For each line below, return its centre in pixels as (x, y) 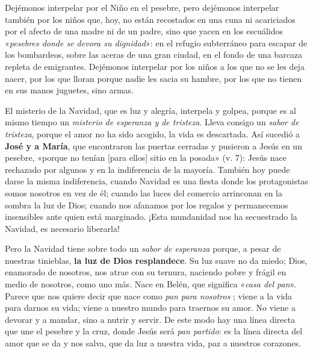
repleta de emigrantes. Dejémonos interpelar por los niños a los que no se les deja (155, 66)
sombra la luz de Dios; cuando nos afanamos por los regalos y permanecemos (147, 205)
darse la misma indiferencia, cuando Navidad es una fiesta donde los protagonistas (156, 181)
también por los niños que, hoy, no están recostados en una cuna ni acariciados (150, 19)
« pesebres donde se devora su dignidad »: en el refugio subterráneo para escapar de (156, 42)
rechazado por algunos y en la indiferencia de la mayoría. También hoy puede (147, 169)
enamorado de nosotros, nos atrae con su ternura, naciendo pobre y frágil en (146, 272)
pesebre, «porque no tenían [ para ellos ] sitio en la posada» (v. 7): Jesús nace (146, 158)
